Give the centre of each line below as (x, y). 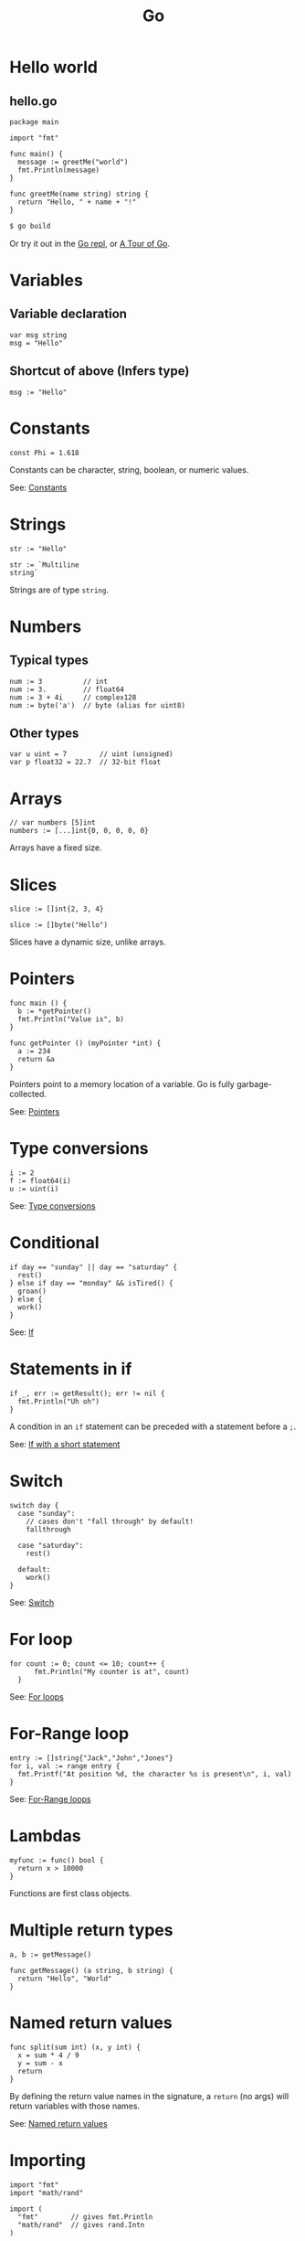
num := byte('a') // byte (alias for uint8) (97, 705)
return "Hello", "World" (65, 1979)
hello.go (33, 101)
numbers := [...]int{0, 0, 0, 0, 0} (79, 831)
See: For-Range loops (50, 1798)
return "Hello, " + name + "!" (77, 202)
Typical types (49, 661)
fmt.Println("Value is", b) (71, 1019)
